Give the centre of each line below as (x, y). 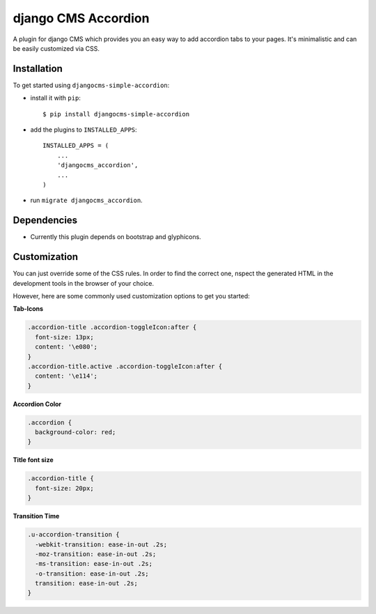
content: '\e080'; (66, 347)
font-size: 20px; (64, 488)
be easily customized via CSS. (56, 48)
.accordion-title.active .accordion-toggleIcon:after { (125, 366)
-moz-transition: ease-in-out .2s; (96, 554)
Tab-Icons (28, 309)
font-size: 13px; (64, 337)
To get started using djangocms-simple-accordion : (91, 85)
